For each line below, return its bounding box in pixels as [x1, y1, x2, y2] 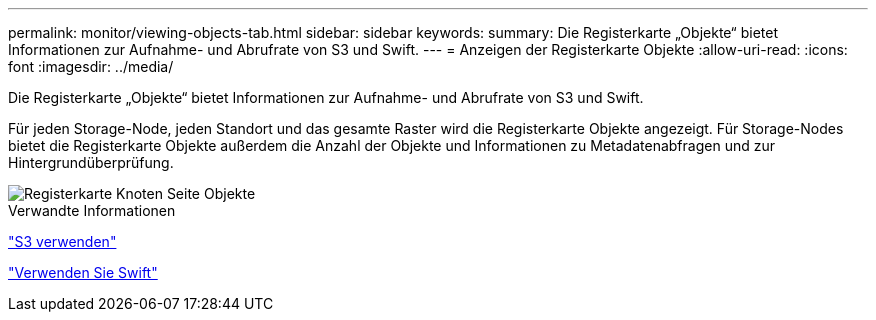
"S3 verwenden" [8, 233, 117, 250]
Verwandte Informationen [8, 202, 176, 219]
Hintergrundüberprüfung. [8, 154, 174, 171]
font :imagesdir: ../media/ [8, 58, 174, 75]
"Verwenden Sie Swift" [8, 264, 158, 281]
